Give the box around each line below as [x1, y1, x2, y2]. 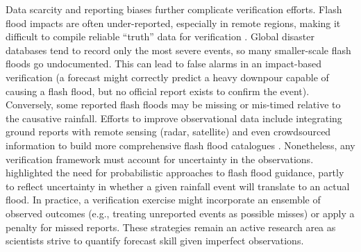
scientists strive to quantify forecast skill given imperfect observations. [6, 233, 304, 248]
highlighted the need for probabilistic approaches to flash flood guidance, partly [6, 165, 344, 180]
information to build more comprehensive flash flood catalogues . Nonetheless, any [6, 137, 355, 152]
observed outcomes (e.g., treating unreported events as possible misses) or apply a [6, 205, 355, 220]
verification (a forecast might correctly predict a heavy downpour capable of [6, 69, 329, 84]
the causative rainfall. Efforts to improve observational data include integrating [6, 110, 342, 125]
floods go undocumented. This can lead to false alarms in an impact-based [6, 56, 322, 71]
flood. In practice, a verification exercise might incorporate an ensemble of [6, 192, 321, 207]
